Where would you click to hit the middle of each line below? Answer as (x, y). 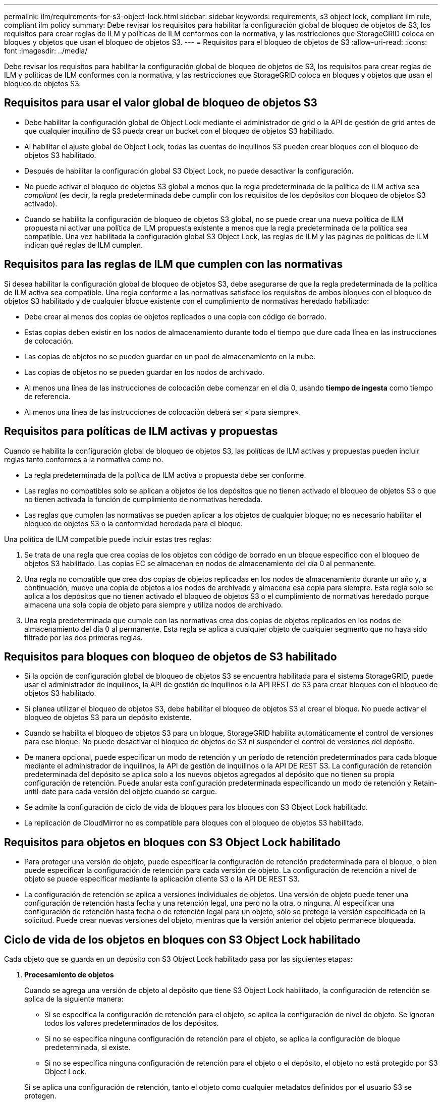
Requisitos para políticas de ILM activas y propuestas (141, 431)
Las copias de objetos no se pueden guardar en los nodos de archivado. (144, 372)
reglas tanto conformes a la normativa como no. (84, 459)
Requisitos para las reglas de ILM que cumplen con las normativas (174, 264)
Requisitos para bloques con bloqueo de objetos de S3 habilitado (171, 656)
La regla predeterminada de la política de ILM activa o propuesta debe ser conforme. (165, 475)
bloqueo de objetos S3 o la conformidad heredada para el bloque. (134, 523)
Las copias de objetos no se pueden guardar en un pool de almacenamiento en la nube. (170, 356)
